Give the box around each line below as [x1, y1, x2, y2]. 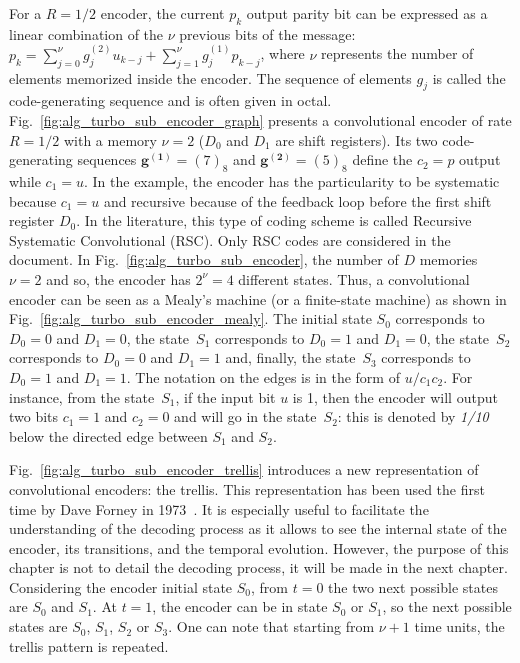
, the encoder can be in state [152, 596, 328, 617]
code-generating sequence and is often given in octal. [9, 90, 332, 111]
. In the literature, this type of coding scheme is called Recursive [76, 210, 472, 231]
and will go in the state [174, 406, 317, 427]
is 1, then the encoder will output [292, 386, 498, 407]
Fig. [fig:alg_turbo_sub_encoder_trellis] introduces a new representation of [9, 459, 479, 480]
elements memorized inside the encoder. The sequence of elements [9, 67, 412, 88]
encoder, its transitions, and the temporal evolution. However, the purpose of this [9, 537, 509, 558]
